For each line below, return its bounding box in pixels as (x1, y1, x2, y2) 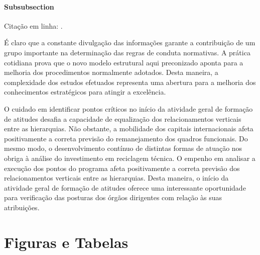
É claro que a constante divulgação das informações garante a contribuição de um (4, 37, 255, 48)
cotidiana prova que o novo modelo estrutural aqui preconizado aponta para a (4, 57, 243, 67)
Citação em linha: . (4, 20, 63, 31)
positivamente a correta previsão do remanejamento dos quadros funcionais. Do (4, 133, 248, 143)
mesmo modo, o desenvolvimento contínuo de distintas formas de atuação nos (4, 143, 242, 153)
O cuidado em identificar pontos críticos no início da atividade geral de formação (4, 103, 253, 114)
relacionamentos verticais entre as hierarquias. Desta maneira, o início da (4, 173, 229, 183)
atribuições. (4, 202, 40, 212)
